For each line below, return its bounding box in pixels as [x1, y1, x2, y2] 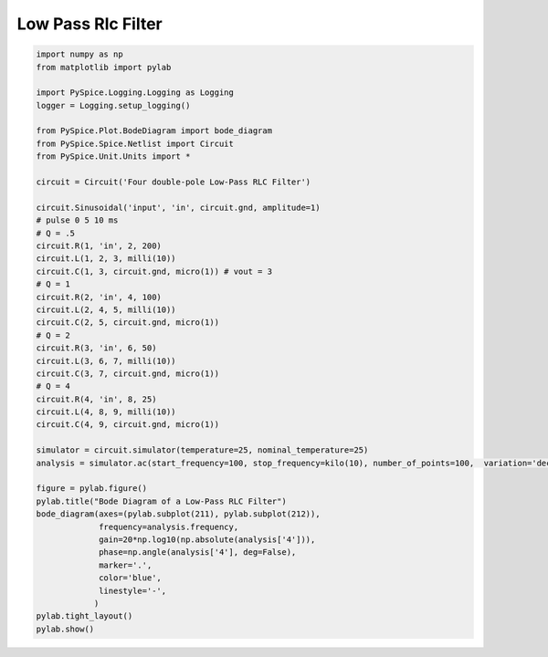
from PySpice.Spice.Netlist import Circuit [36, 138, 235, 149]
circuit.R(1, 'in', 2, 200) [36, 241, 162, 251]
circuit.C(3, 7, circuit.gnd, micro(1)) [36, 368, 219, 379]
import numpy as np [36, 49, 123, 59]
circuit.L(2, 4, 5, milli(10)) [36, 304, 177, 315]
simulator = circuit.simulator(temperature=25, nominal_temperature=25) [36, 445, 369, 455]
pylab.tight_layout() [36, 611, 133, 621]
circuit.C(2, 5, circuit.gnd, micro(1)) [36, 318, 219, 328]
